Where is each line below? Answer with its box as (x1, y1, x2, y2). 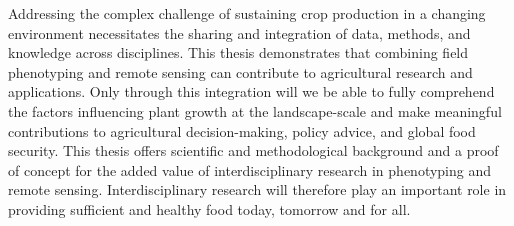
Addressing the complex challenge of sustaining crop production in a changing (8, 3, 486, 23)
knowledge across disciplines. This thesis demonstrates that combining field (8, 42, 469, 63)
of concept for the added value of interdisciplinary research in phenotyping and (8, 159, 492, 180)
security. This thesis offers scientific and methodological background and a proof (8, 140, 499, 161)
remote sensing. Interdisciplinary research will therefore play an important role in (8, 179, 507, 200)
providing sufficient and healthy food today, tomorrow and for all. (8, 198, 411, 219)
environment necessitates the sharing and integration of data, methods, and (8, 22, 471, 43)
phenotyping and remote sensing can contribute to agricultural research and (8, 61, 473, 82)
